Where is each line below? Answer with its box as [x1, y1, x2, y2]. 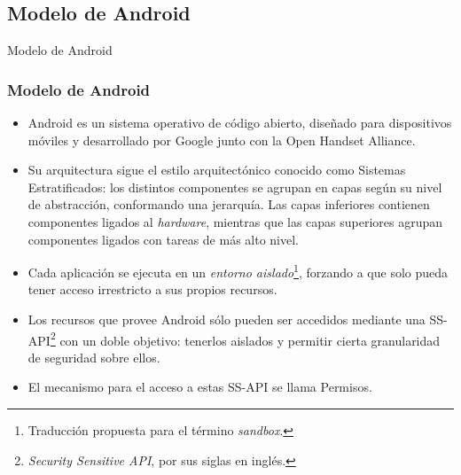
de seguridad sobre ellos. [27, 347, 160, 366]
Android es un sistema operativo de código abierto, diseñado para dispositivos [27, 113, 452, 132]
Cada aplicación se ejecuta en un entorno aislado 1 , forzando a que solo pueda [27, 261, 449, 281]
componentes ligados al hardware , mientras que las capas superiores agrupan [27, 212, 443, 230]
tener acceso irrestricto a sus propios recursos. [27, 280, 277, 299]
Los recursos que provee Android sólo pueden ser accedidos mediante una [27, 310, 426, 329]
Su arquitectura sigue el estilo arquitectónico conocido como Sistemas [27, 160, 406, 179]
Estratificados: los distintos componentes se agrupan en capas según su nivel [27, 177, 442, 196]
